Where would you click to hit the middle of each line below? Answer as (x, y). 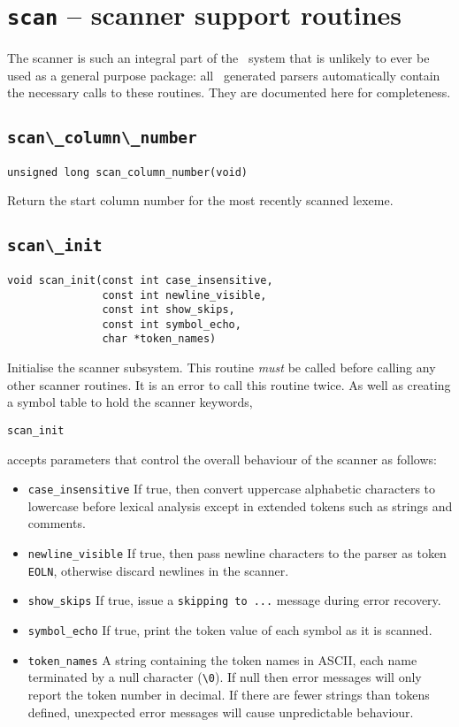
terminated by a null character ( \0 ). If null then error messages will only (225, 677)
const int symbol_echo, (172, 324)
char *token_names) (159, 339)
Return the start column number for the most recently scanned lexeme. (200, 200)
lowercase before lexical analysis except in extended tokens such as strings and (240, 505)
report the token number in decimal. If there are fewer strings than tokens (229, 694)
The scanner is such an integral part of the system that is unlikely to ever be (218, 58)
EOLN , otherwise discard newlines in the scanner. (158, 570)
